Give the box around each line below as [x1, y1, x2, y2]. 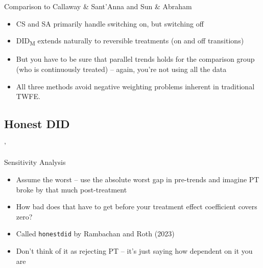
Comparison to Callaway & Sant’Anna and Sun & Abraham [4, 1, 192, 11]
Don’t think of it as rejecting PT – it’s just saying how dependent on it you [16, 246, 253, 256]
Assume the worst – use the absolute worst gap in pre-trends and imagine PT [16, 174, 259, 185]
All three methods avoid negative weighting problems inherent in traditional [16, 81, 255, 91]
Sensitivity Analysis [4, 157, 66, 167]
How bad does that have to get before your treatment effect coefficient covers [16, 201, 257, 212]
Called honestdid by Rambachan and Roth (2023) [16, 228, 175, 239]
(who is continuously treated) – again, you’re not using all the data [16, 63, 227, 74]
